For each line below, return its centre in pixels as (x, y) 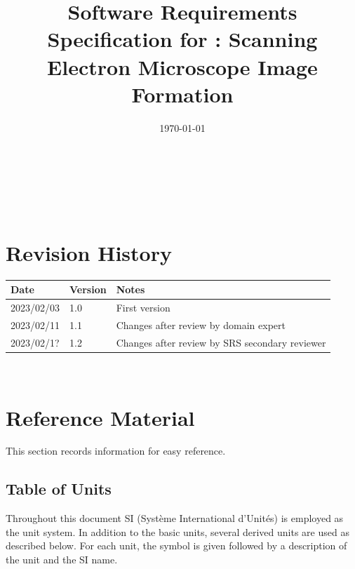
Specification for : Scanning (182, 39)
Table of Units (59, 489)
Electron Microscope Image (182, 66)
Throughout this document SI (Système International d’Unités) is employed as (175, 518)
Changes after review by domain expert (201, 324)
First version (143, 307)
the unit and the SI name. (62, 560)
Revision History (89, 252)
